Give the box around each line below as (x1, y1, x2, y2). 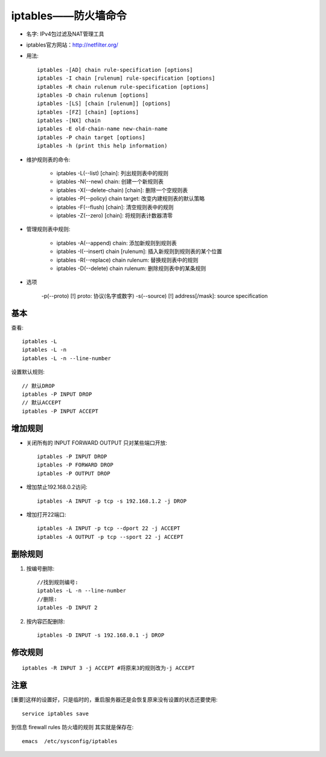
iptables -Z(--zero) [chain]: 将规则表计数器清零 (56, 211, 173, 219)
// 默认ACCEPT (22, 399, 62, 406)
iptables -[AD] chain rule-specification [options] (37, 66, 193, 73)
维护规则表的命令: (26, 156, 71, 163)
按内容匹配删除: (26, 617, 66, 625)
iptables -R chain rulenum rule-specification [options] (37, 83, 209, 90)
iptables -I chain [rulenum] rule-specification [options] (37, 75, 216, 82)
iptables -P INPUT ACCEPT (22, 408, 99, 414)
